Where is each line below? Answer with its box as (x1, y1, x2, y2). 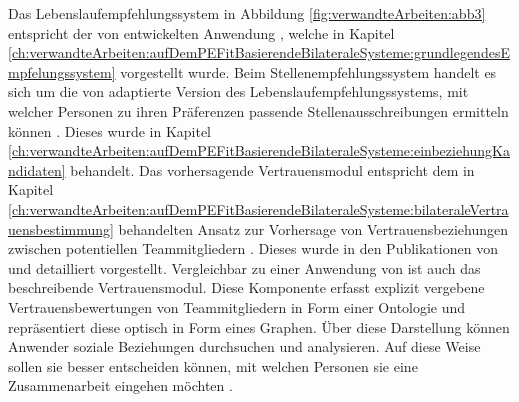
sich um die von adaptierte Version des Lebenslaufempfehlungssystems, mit (8, 81, 469, 102)
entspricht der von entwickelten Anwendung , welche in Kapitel (8, 22, 395, 43)
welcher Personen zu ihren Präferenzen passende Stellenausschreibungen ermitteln (8, 100, 509, 121)
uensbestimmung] (8, 218, 114, 239)
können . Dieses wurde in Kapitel (8, 120, 212, 141)
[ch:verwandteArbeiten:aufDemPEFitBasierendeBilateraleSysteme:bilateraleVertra (8, 198, 509, 219)
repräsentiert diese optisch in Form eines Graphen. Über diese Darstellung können (8, 316, 510, 337)
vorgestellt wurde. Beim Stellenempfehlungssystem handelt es (120, 61, 497, 82)
